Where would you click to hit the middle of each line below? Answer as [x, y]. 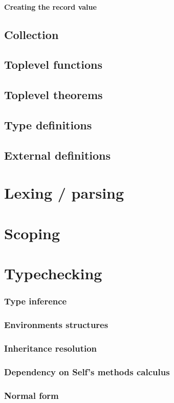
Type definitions [48, 124]
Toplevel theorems [53, 95]
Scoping [32, 233]
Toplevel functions [53, 64]
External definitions [58, 155]
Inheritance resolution [51, 348]
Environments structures [56, 324]
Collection [31, 34]
